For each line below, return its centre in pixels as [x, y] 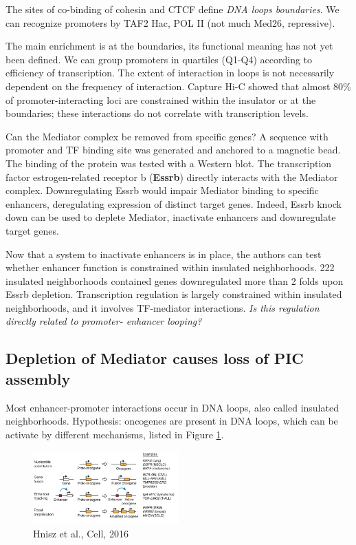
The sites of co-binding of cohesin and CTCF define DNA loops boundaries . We [173, 9]
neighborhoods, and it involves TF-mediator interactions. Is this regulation [163, 307]
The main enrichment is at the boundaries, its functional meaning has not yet [169, 46]
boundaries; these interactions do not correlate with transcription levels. [157, 113]
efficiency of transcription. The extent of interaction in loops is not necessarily [170, 73]
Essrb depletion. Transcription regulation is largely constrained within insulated [174, 294]
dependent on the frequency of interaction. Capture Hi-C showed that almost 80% [178, 86]
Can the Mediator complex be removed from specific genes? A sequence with [167, 136]
